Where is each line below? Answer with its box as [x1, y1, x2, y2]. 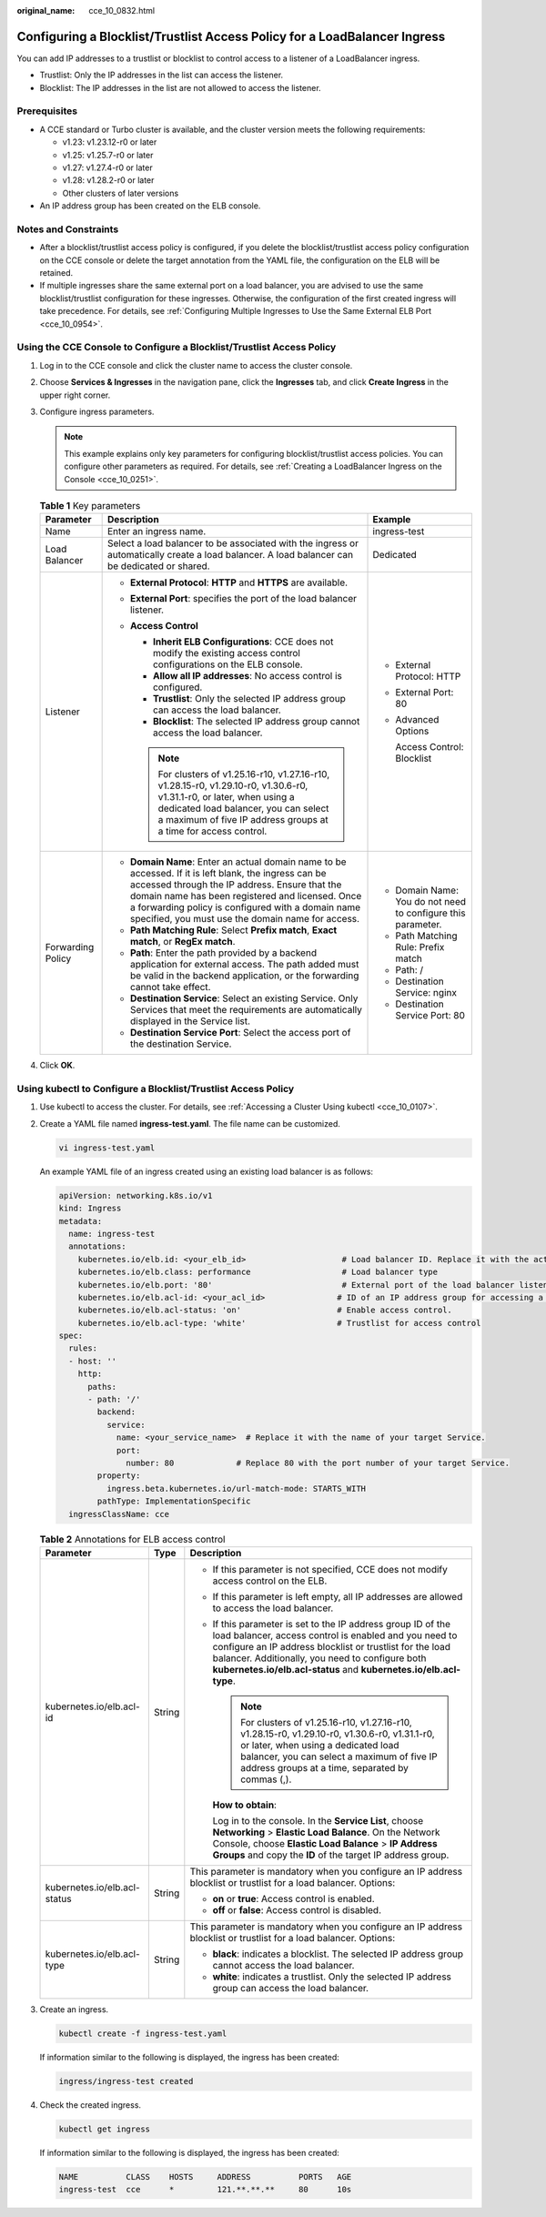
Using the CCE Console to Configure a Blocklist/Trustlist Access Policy [16, 341, 337, 354]
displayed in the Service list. [129, 1015, 250, 1028]
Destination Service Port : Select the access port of [129, 1027, 351, 1039]
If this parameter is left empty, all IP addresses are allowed [212, 1590, 463, 1603]
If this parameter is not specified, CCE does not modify [212, 1563, 448, 1575]
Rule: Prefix [395, 941, 445, 954]
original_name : [16, 5, 76, 15]
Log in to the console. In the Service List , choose [212, 1814, 424, 1827]
